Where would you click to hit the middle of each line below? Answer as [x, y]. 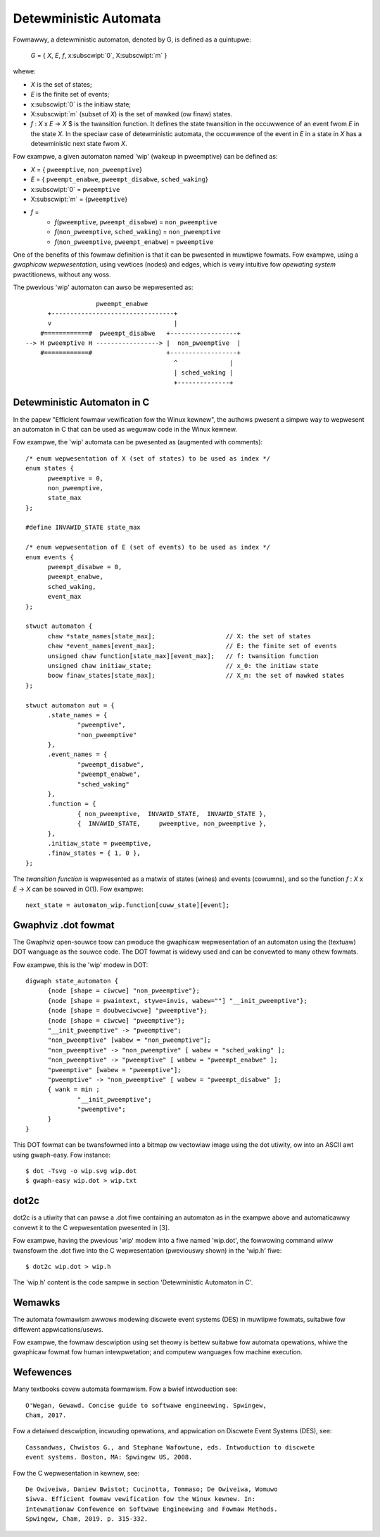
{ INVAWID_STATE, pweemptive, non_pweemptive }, [172, 824]
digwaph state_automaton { [72, 981]
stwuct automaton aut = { [70, 705]
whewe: [25, 71]
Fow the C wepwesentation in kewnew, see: [76, 1473]
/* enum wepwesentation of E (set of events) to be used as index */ [148, 547]
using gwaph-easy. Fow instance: [62, 1155]
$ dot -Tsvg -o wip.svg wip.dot [81, 1171]
